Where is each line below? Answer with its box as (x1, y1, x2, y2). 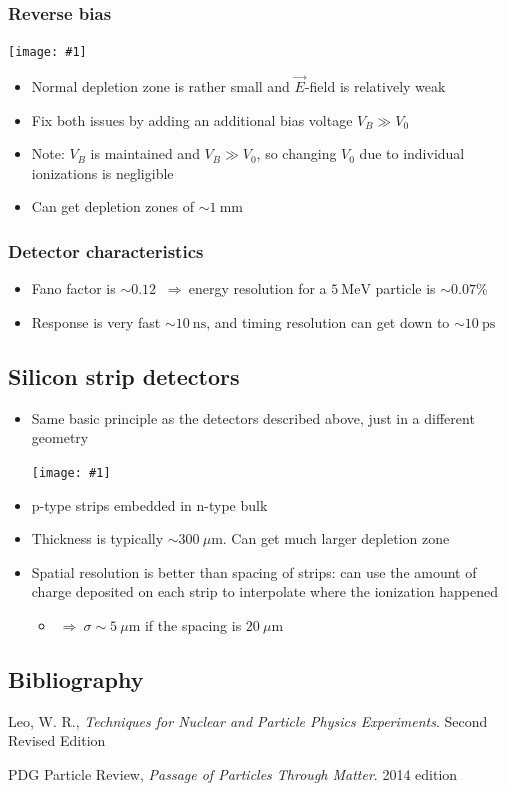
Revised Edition (8, 730, 106, 751)
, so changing (256, 143, 337, 164)
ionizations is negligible (31, 162, 174, 183)
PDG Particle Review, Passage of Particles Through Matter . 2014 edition (8, 763, 458, 784)
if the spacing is (144, 614, 242, 635)
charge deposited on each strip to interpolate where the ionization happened (31, 581, 499, 602)
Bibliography (8, 663, 144, 694)
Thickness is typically (31, 528, 164, 549)
